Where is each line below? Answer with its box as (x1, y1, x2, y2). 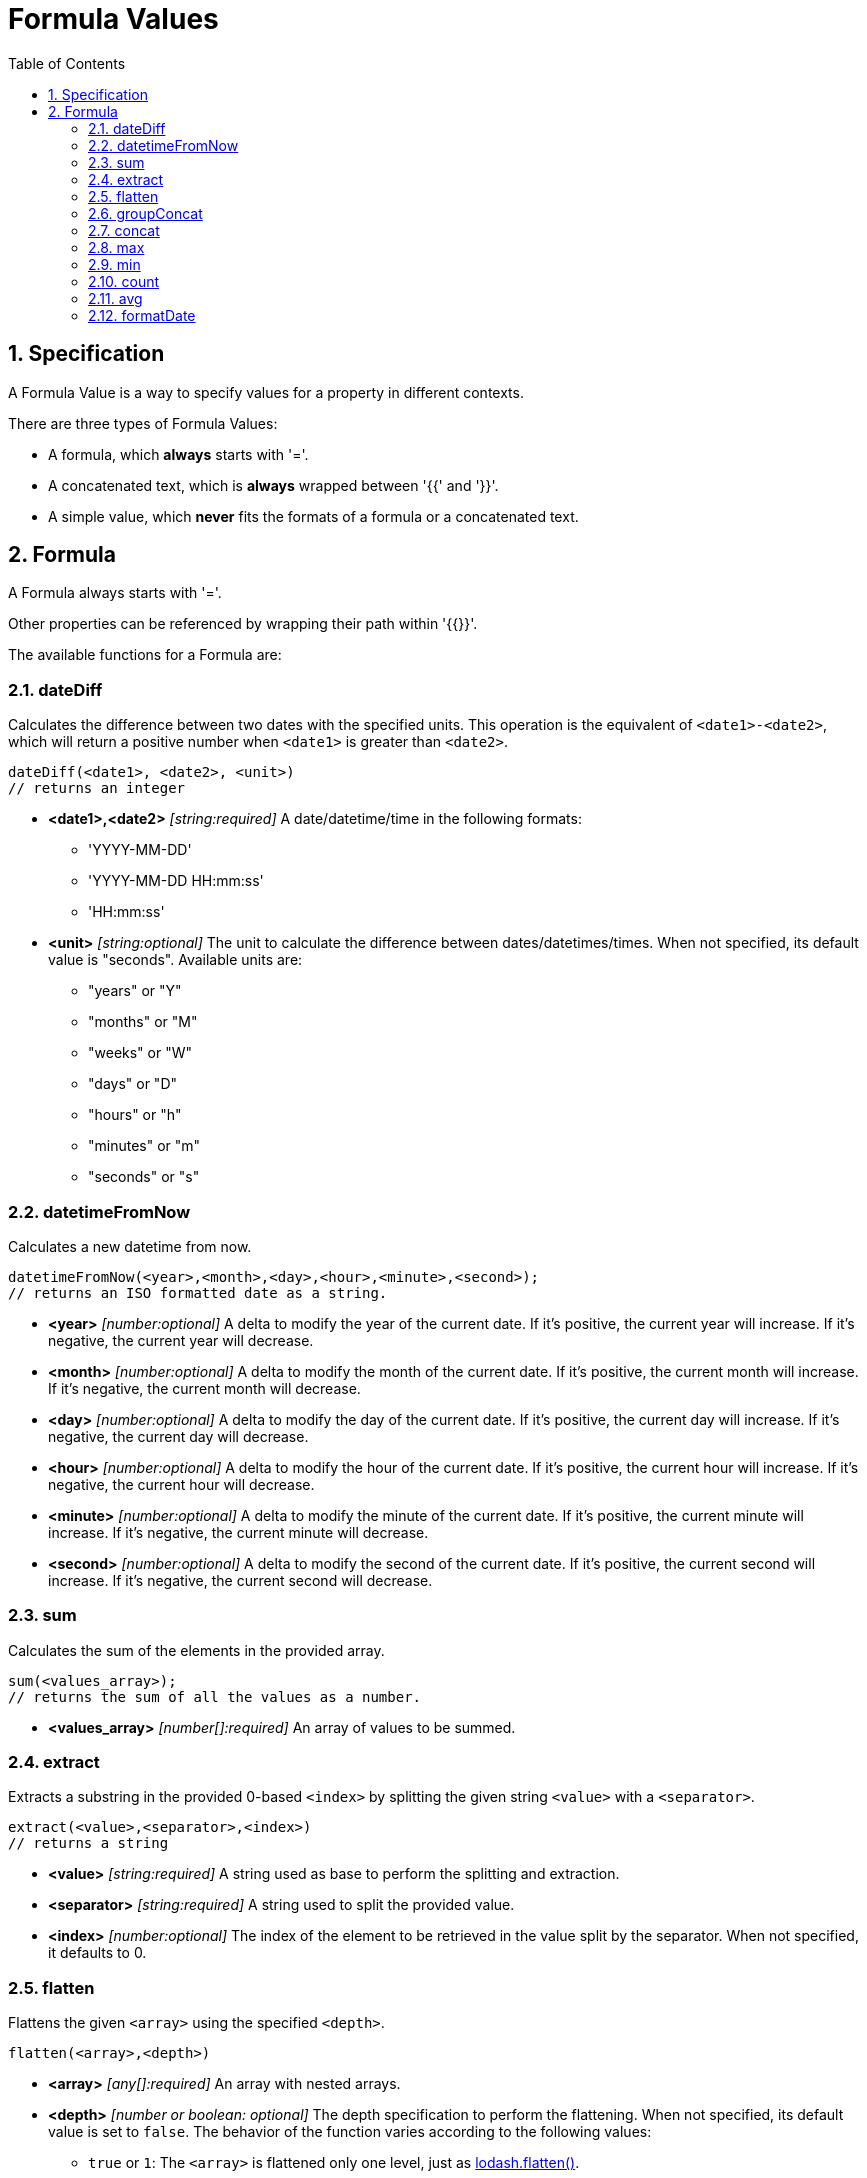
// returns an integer (8, 780, 186, 797)
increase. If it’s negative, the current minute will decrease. (48, 1523, 429, 1541)
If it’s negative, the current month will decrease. (48, 1379, 361, 1397)
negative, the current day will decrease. (48, 1427, 309, 1445)
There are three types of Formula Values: (8, 414, 278, 432)
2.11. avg (88, 289, 143, 307)
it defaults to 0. (48, 1944, 147, 1962)
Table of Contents (8, 54, 126, 72)
